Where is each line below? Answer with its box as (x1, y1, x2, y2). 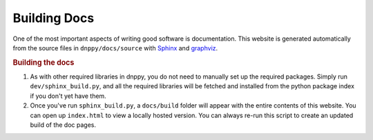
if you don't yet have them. (30, 92, 106, 100)
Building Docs (12, 10, 95, 26)
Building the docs (12, 57, 75, 67)
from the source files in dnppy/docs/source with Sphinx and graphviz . (12, 43, 218, 52)
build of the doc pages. (30, 121, 97, 129)
